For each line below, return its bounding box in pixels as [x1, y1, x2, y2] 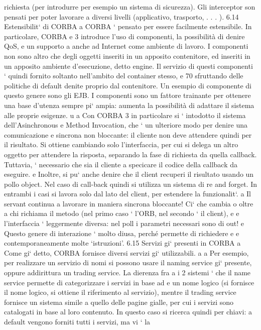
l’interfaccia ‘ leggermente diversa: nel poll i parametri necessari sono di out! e [4, 218, 244, 229]
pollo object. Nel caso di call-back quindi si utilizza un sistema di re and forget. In [4, 178, 257, 189]
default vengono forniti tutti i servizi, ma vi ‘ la [4, 316, 151, 326]
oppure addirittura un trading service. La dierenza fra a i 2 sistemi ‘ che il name [4, 267, 251, 278]
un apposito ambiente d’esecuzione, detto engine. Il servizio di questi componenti [4, 60, 253, 71]
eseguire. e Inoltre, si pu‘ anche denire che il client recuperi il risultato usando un [4, 169, 254, 179]
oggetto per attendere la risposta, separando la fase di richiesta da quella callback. [4, 149, 257, 159]
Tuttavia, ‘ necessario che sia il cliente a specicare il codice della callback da [4, 159, 238, 169]
